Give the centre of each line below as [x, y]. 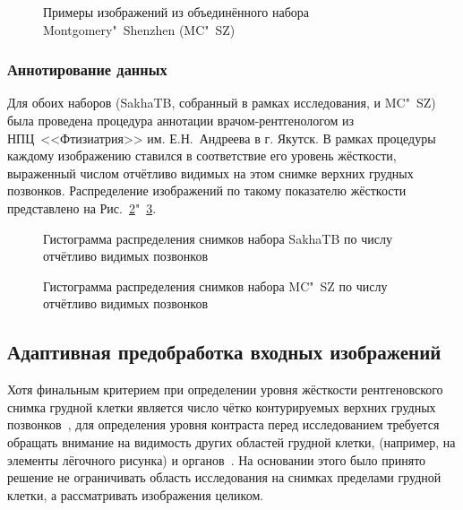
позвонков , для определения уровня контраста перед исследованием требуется [223, 424]
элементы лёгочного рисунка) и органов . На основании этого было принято [217, 459]
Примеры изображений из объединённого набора [176, 12]
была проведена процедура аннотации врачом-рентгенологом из [180, 120]
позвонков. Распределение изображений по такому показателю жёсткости [207, 190]
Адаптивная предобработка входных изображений [224, 352]
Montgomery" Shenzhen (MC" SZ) [139, 29]
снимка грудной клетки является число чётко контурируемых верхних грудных [222, 406]
